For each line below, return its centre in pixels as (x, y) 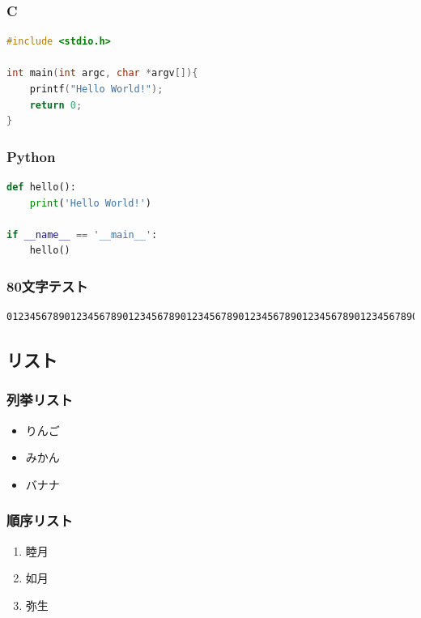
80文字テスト (47, 286)
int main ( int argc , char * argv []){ (102, 73)
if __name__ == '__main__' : (82, 234)
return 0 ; (56, 105)
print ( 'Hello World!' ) (91, 203)
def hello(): (41, 187)
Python (31, 156)
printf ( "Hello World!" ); (96, 89)
